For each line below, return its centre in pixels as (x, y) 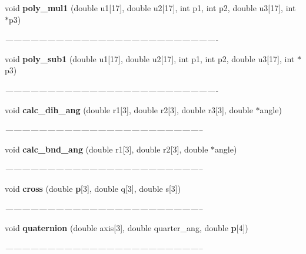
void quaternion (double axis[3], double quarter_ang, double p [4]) (127, 228)
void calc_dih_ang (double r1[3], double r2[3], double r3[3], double (129, 109)
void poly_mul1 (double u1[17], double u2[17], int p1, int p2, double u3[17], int (150, 8)
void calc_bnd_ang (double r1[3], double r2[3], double (107, 149)
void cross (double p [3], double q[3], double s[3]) (93, 188)
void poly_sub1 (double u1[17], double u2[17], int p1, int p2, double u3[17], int (150, 58)
